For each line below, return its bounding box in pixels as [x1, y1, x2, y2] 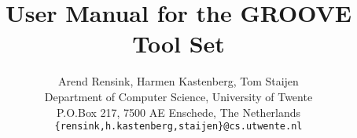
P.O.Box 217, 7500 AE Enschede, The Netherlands [56, 103, 301, 120]
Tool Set [132, 27, 225, 60]
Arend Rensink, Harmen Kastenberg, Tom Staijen [58, 73, 299, 89]
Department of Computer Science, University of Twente [44, 88, 313, 104]
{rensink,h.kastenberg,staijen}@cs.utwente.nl [54, 121, 303, 133]
